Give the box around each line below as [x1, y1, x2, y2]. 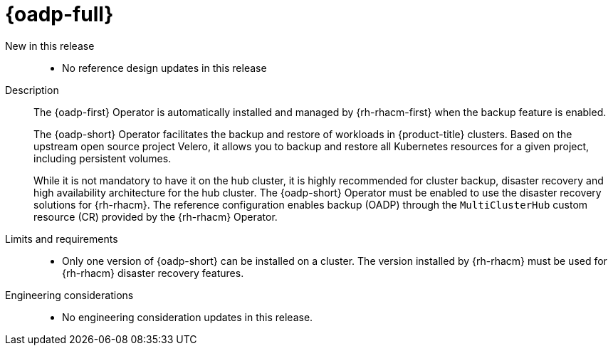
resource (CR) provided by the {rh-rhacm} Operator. [33, 210, 278, 223]
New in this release [5, 39, 95, 52]
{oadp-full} [5, 2, 114, 26]
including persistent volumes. [33, 152, 172, 164]
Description [5, 83, 59, 96]
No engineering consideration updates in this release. [62, 310, 313, 323]
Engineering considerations [5, 288, 134, 301]
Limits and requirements [5, 232, 118, 245]
